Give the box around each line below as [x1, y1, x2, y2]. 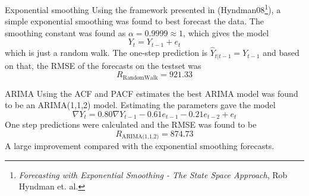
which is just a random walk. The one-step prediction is [5, 46, 208, 59]
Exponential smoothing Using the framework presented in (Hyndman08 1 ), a [5, 2, 281, 15]
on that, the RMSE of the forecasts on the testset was [5, 59, 201, 71]
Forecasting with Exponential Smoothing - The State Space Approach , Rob [18, 168, 288, 181]
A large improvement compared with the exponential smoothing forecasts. [5, 140, 275, 152]
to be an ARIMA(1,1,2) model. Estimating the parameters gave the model [5, 99, 276, 111]
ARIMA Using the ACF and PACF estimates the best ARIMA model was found [5, 87, 298, 99]
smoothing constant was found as [5, 26, 126, 39]
